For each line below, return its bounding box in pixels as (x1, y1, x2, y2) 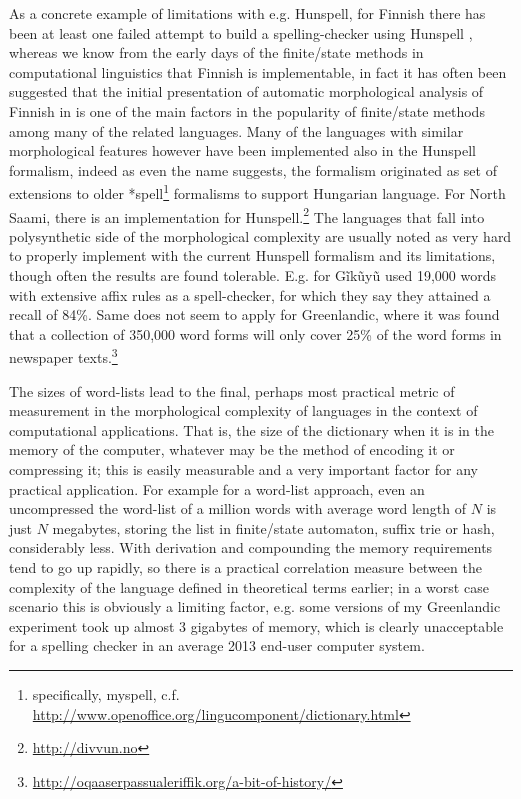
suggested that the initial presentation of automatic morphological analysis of (9, 81, 484, 102)
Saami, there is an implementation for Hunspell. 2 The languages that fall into (9, 203, 485, 227)
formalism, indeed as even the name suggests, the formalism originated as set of (9, 159, 497, 180)
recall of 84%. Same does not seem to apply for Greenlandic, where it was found (9, 304, 500, 325)
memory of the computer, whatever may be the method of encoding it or (9, 439, 455, 460)
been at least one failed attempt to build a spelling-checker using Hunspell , (9, 22, 473, 43)
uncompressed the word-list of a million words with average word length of (9, 498, 467, 519)
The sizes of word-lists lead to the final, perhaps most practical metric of (9, 380, 455, 401)
